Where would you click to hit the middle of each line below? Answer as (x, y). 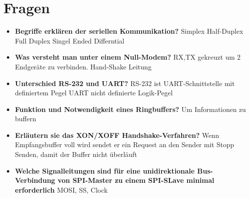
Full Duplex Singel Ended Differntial (70, 40)
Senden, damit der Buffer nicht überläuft (76, 154)
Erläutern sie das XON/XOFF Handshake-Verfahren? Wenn (117, 135)
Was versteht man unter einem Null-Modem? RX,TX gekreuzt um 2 (128, 57)
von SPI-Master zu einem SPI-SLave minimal (136, 180)
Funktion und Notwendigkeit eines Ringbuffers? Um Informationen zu (130, 109)
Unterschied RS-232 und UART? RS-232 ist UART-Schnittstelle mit (125, 83)
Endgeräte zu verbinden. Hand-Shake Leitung (83, 66)
